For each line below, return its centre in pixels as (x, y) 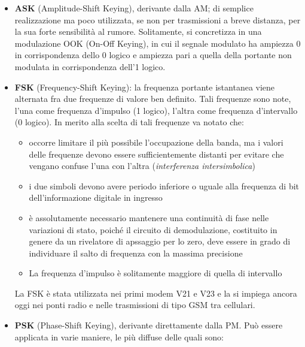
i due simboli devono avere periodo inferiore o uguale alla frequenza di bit (164, 185)
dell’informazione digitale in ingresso (96, 197)
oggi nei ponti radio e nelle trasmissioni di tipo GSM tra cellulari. (135, 305)
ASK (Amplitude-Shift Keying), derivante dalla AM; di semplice (134, 8)
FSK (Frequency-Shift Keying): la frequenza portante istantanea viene (145, 87)
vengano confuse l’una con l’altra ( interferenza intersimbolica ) (142, 166)
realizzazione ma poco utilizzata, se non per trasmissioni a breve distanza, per (158, 19)
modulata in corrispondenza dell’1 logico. (90, 66)
